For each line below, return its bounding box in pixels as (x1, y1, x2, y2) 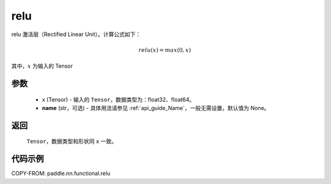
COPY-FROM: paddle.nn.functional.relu (11, 170, 110, 177)
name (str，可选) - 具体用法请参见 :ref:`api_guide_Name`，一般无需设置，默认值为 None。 (42, 104, 270, 111)
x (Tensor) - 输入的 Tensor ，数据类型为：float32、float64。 (42, 95, 196, 103)
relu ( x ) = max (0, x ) (138, 46, 191, 53)
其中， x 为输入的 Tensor (11, 62, 74, 70)
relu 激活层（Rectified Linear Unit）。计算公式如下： (11, 31, 141, 38)
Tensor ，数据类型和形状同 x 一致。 (26, 138, 117, 145)
